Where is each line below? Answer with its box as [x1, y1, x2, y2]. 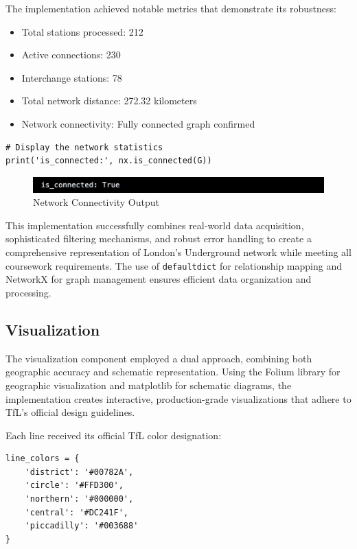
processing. [5, 285, 51, 299]
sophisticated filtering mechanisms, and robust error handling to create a [5, 231, 312, 246]
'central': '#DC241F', [25, 507, 128, 517]
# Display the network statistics [5, 142, 163, 152]
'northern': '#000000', [25, 494, 134, 504]
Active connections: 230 [21, 47, 121, 62]
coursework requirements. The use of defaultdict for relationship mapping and [5, 258, 342, 272]
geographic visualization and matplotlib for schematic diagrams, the [5, 377, 292, 392]
